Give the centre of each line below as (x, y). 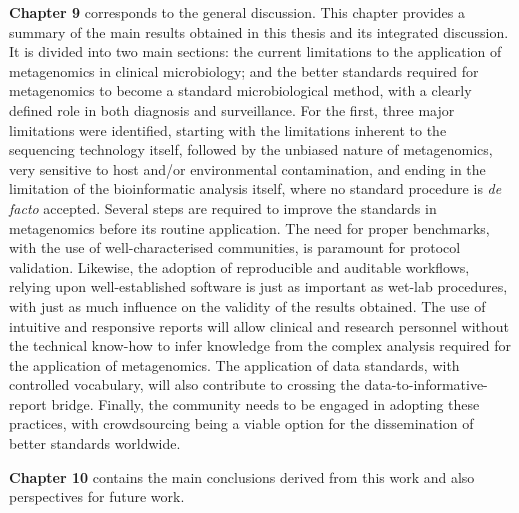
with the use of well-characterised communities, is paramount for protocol (235, 247)
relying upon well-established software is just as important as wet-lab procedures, (258, 286)
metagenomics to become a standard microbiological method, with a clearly (240, 90)
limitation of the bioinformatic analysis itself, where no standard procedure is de (255, 188)
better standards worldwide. (95, 443)
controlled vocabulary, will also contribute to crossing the (184, 384)
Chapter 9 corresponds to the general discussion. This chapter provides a (237, 12)
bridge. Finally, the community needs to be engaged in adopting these (265, 403)
